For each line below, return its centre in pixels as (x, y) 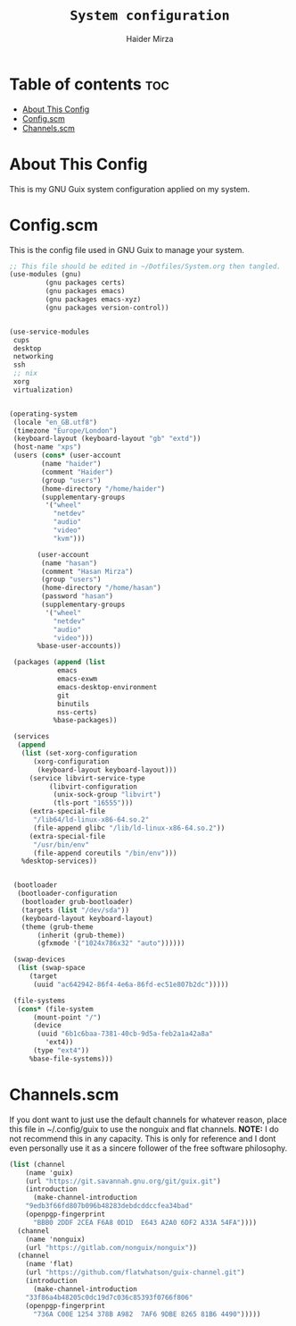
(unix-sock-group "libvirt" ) (107, 795)
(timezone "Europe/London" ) (65, 431)
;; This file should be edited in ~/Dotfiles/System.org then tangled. (145, 266)
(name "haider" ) (71, 464)
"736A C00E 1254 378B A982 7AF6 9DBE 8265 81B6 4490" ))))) (147, 1314)
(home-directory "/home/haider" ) (103, 489)
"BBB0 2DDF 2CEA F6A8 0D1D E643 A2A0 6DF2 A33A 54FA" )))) (144, 1222)
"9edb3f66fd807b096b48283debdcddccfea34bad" (109, 1206)
